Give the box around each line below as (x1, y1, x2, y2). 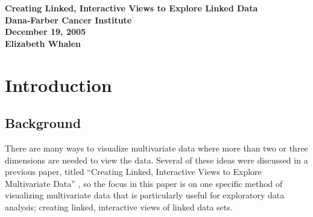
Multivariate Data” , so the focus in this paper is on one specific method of (5, 177, 283, 189)
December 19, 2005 (5, 25, 86, 38)
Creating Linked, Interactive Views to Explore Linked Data (5, 2, 258, 14)
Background (5, 114, 81, 132)
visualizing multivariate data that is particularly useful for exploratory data (5, 189, 285, 201)
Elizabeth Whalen (5, 37, 81, 49)
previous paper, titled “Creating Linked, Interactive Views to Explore (5, 165, 262, 178)
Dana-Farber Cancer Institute (5, 13, 132, 26)
